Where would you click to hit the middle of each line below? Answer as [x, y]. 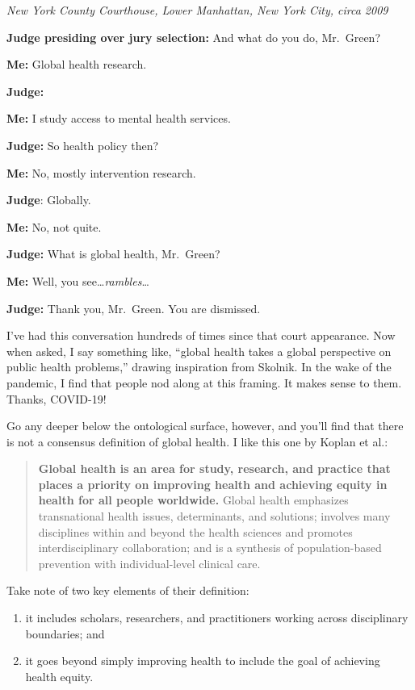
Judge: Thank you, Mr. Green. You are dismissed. [134, 308]
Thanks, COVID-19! [57, 398]
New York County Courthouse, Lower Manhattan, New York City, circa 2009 [197, 10]
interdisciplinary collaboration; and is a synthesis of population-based [210, 548]
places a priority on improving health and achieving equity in [213, 484]
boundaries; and [65, 633]
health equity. [59, 676]
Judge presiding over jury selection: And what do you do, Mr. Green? [194, 37]
